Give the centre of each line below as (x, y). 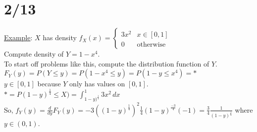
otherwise (151, 44)
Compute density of (34, 54)
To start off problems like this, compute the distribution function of (107, 63)
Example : (18, 37)
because (49, 84)
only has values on (97, 84)
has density (60, 37)
